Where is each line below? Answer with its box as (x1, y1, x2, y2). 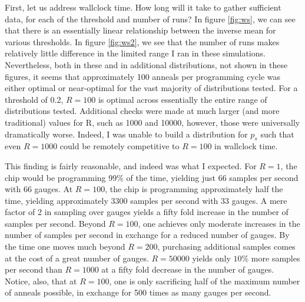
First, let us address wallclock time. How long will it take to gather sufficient (5, 1, 281, 13)
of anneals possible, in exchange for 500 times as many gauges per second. (5, 286, 271, 298)
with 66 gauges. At (5, 183, 73, 195)
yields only (192, 251, 231, 264)
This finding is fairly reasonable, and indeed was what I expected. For (5, 159, 257, 172)
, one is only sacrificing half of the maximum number (109, 274, 300, 287)
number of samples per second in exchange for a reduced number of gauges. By (5, 229, 290, 241)
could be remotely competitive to (59, 140, 180, 152)
